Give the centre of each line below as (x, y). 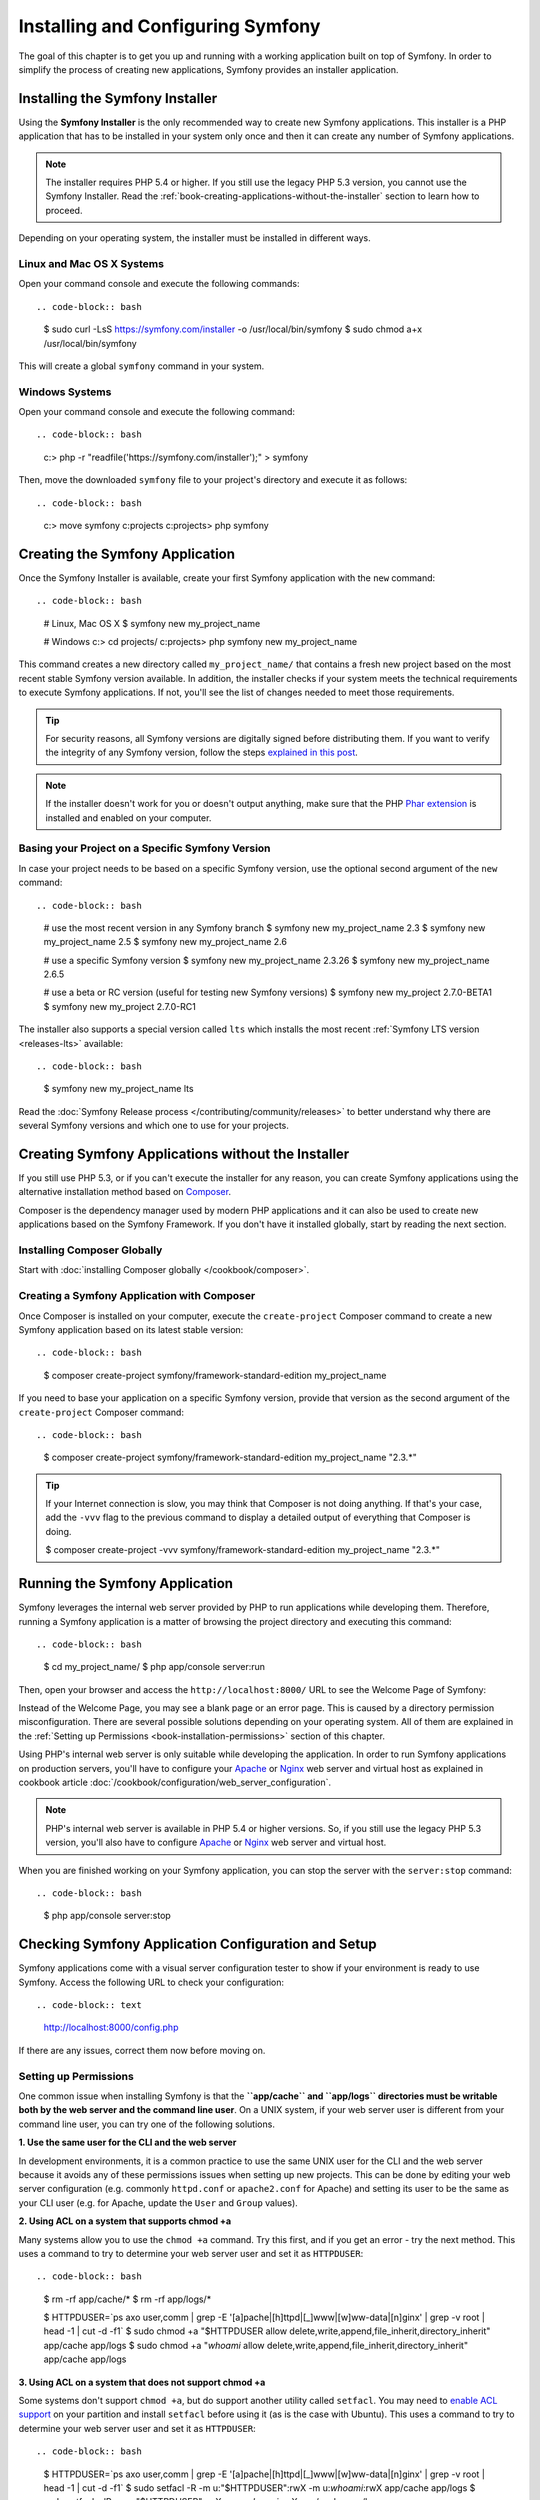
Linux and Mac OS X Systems (91, 263)
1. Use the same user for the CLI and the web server (127, 2142)
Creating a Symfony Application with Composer (137, 1296)
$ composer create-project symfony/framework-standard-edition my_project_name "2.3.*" (230, 1457)
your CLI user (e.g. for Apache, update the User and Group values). (158, 2202)
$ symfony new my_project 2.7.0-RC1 (120, 1006)
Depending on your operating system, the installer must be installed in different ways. (194, 238)
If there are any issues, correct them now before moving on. (142, 2050)
